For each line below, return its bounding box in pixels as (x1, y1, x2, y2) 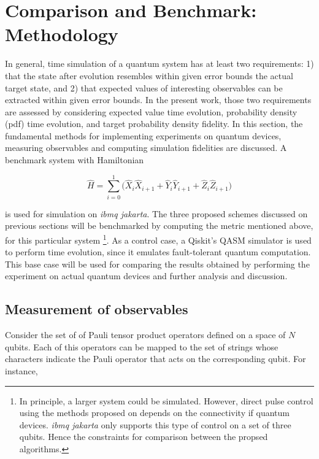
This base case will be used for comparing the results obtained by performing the (5, 257, 310, 270)
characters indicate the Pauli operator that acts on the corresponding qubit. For (5, 352, 306, 365)
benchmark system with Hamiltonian (5, 153, 144, 166)
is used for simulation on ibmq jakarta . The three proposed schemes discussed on (5, 207, 308, 220)
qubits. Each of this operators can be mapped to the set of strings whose (5, 340, 279, 353)
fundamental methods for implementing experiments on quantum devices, (5, 129, 282, 142)
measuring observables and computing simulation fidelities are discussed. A (5, 141, 287, 154)
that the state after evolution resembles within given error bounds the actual (5, 69, 293, 82)
